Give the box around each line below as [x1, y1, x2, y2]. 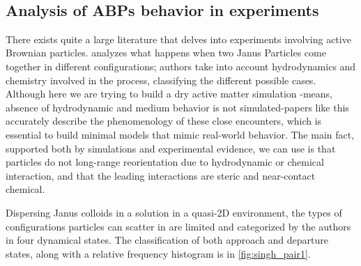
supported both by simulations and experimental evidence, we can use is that [6, 141, 336, 155]
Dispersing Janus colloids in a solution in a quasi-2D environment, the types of [6, 205, 342, 219]
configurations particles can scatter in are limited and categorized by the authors [6, 219, 351, 233]
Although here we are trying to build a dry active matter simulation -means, [6, 86, 332, 101]
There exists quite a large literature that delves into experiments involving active [6, 31, 351, 46]
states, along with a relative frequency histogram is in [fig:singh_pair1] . [6, 246, 311, 260]
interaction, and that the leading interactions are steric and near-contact [6, 168, 316, 182]
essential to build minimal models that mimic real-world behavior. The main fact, [6, 127, 355, 141]
